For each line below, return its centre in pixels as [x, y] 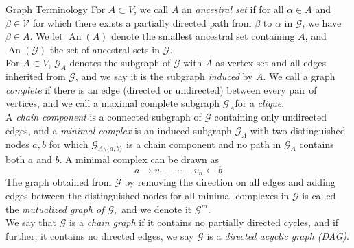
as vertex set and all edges [271, 63]
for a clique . [260, 103]
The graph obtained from [59, 182]
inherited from [36, 76]
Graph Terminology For [56, 9]
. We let [46, 36]
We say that [31, 222]
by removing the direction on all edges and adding [230, 182]
